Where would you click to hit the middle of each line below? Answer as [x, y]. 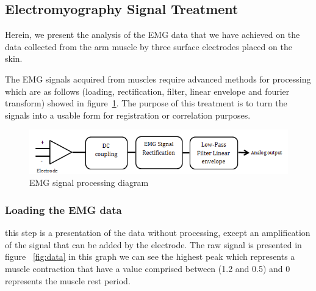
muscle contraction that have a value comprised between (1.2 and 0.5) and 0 [148, 269]
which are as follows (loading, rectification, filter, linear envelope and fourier [147, 91]
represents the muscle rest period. [68, 280]
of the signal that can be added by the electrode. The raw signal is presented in [153, 244]
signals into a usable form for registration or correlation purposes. [128, 115]
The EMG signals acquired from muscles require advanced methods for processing [158, 79]
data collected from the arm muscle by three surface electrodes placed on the [149, 46]
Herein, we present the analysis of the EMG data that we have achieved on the [153, 35]
